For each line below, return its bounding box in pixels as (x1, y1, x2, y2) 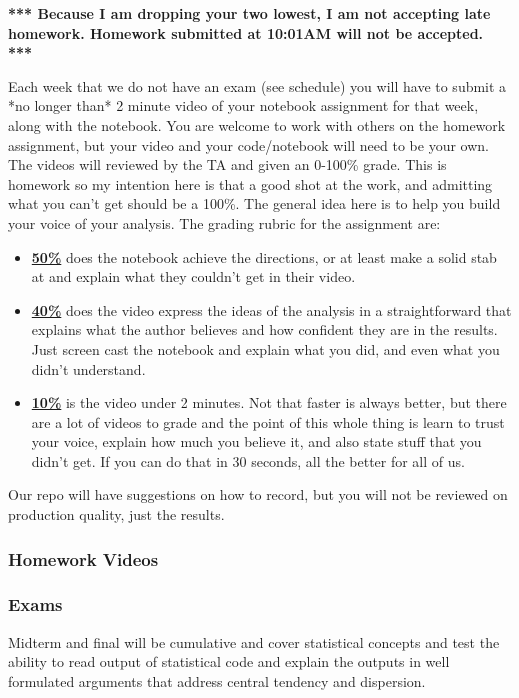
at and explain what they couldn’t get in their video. (31, 266, 356, 287)
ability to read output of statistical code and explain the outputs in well (8, 651, 450, 672)
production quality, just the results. (8, 504, 225, 525)
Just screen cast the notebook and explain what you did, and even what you (31, 338, 500, 359)
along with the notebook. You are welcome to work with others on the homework (8, 114, 506, 135)
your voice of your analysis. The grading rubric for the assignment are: (8, 212, 441, 233)
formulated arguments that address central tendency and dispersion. (8, 670, 426, 691)
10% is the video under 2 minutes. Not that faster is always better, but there (31, 392, 507, 413)
